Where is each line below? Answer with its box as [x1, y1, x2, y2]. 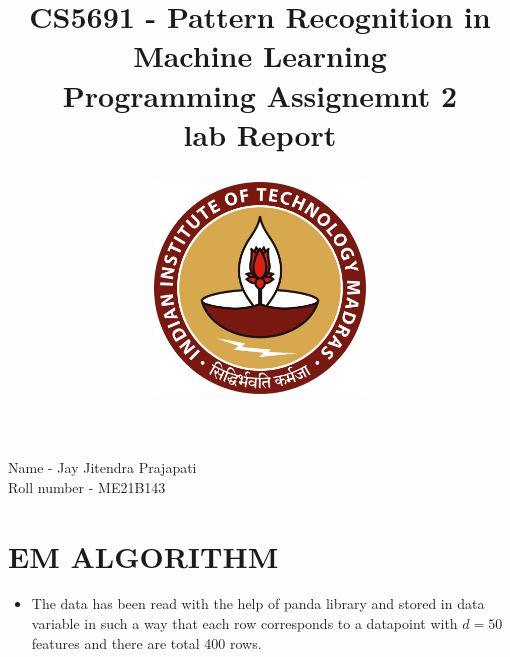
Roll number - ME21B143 [8, 476, 166, 497]
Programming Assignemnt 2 [62, 74, 458, 115]
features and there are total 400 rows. [31, 632, 262, 653]
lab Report [183, 113, 337, 154]
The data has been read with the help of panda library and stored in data [31, 593, 485, 614]
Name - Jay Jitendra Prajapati [8, 457, 197, 478]
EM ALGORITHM [8, 535, 279, 576]
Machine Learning [133, 35, 387, 76]
